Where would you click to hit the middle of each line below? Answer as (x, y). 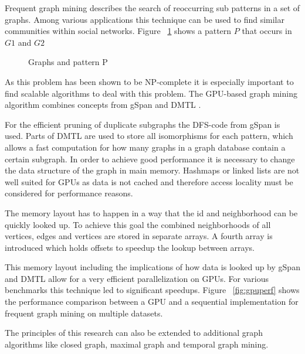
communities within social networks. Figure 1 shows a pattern (118, 31)
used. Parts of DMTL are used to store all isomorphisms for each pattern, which (149, 136)
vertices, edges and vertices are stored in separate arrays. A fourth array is (139, 236)
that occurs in (267, 31)
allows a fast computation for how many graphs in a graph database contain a (145, 147)
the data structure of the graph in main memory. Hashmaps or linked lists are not (152, 170)
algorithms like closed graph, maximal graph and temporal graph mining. (137, 344)
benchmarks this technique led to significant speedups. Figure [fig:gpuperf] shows (152, 290)
